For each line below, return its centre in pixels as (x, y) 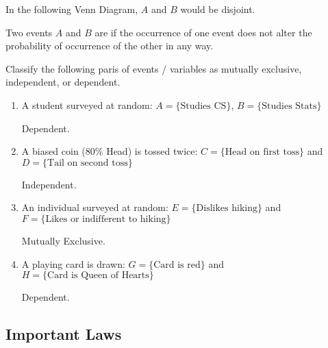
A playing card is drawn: (73, 263)
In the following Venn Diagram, (72, 9)
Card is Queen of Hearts (98, 276)
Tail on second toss (88, 163)
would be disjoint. (218, 9)
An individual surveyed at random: (95, 207)
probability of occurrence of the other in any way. (110, 46)
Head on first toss (262, 152)
